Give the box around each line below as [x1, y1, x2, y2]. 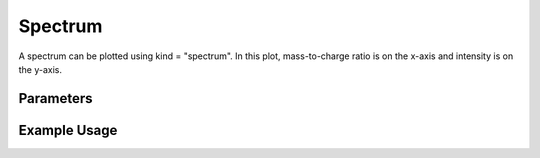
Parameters [18, 90, 93, 107]
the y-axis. [18, 63, 63, 75]
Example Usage [18, 121, 118, 139]
